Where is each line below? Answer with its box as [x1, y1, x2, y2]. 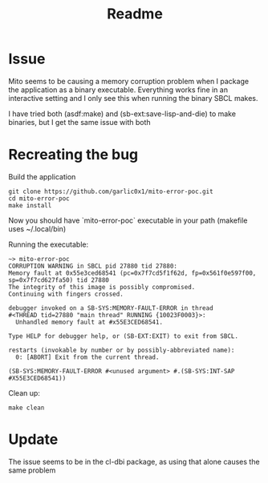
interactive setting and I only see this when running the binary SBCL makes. [8, 93, 258, 103]
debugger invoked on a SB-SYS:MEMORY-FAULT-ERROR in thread [8, 304, 214, 312]
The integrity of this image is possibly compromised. [8, 283, 196, 291]
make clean [8, 404, 45, 412]
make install [8, 201, 52, 209]
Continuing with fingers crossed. [8, 290, 124, 298]
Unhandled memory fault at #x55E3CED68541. [15, 318, 163, 326]
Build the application [8, 171, 76, 181]
